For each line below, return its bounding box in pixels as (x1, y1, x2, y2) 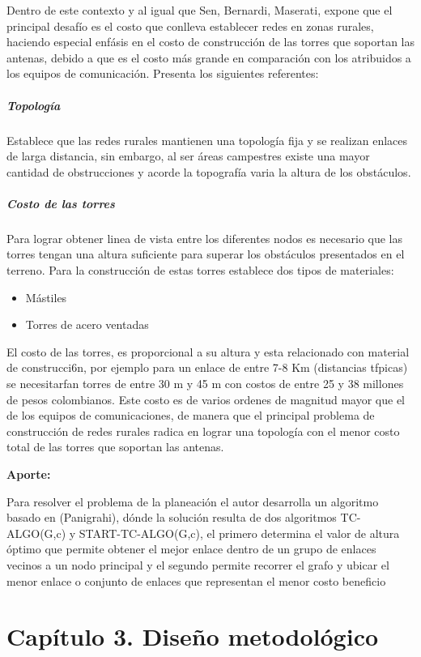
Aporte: (6, 466, 51, 482)
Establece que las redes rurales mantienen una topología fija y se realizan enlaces (6, 131, 408, 148)
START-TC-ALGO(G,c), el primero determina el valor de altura (79, 524, 400, 541)
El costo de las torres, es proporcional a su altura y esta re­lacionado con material (6, 343, 410, 360)
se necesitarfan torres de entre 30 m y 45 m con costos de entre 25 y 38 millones (6, 375, 404, 392)
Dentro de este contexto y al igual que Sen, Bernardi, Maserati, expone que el (6, 2, 393, 18)
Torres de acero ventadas (25, 316, 149, 333)
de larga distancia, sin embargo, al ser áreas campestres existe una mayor (6, 147, 370, 164)
